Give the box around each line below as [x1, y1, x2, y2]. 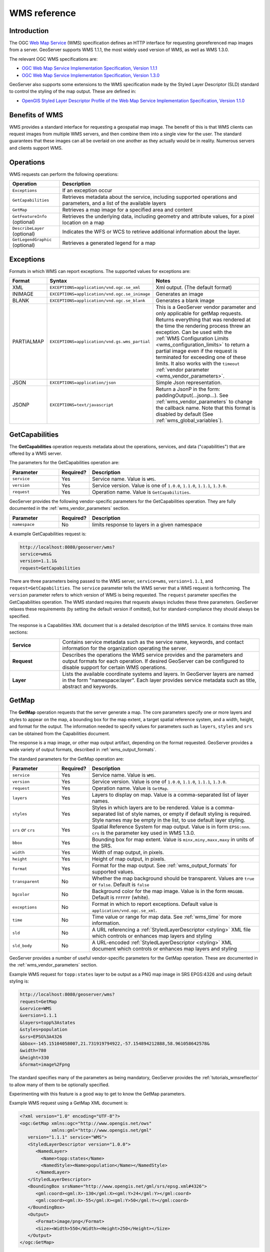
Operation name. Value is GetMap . [91, 785, 169, 792]
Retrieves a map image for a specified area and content [62, 206, 193, 213]
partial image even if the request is [155, 348, 237, 355]
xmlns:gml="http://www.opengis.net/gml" [51, 1127, 152, 1133]
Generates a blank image [155, 297, 215, 304]
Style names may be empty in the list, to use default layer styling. [91, 817, 245, 824]
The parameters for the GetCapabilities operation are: [9, 460, 120, 466]
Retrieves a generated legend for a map [62, 239, 156, 246]
